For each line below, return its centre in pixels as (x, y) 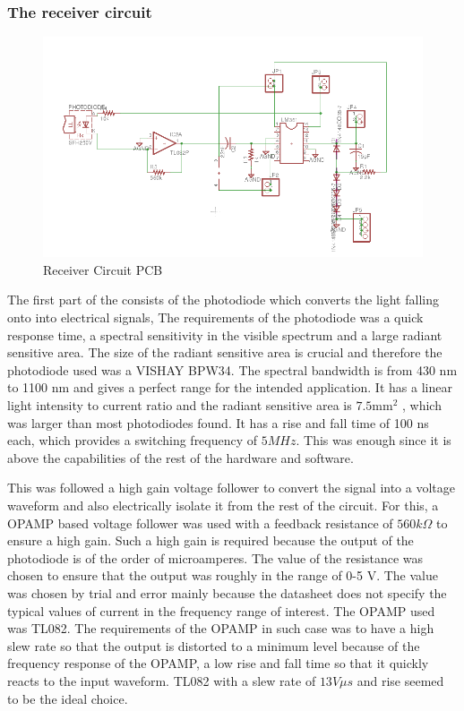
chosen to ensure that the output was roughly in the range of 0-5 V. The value (223, 575)
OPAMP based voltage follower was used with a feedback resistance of (200, 523)
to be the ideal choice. (68, 698)
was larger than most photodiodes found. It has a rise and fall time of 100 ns (218, 422)
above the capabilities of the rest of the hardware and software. (180, 457)
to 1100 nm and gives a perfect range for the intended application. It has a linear (230, 387)
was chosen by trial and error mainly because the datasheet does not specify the (227, 592)
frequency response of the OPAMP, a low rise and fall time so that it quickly (218, 663)
